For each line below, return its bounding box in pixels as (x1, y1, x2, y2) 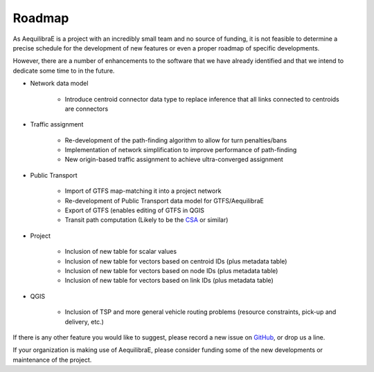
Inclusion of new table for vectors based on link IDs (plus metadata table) (64, 277, 274, 285)
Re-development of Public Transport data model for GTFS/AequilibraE (64, 196, 265, 205)
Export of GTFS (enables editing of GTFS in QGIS (64, 206, 204, 214)
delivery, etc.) (64, 317, 104, 326)
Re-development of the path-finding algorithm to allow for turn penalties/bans (64, 136, 287, 145)
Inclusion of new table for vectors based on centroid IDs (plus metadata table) (64, 257, 287, 266)
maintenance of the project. (12, 355, 92, 364)
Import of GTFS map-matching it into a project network (64, 187, 222, 195)
